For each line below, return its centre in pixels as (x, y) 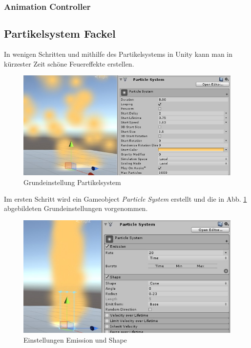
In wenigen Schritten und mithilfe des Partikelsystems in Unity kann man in (118, 54)
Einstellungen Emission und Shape (75, 339)
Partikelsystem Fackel (60, 34)
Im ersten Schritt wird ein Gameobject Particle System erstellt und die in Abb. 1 (125, 198)
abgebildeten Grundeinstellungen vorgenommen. (76, 208)
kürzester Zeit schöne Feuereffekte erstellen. (69, 63)
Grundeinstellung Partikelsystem (72, 182)
